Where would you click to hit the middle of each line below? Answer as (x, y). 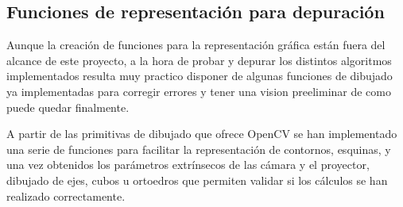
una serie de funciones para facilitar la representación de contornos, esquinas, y (199, 149)
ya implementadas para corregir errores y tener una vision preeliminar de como (199, 91)
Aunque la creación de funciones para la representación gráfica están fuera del (196, 45)
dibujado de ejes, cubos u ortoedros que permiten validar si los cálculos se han (197, 180)
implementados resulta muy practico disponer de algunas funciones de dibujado (200, 76)
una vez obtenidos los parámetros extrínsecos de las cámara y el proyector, (188, 165)
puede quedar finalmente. (68, 107)
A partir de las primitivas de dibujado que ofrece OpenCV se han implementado (202, 134)
